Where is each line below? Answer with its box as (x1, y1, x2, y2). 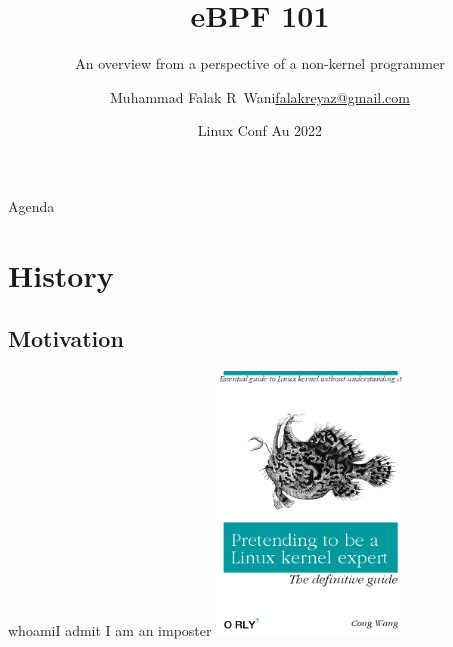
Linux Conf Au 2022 (197, 120, 323, 141)
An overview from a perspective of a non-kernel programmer (75, 53, 445, 74)
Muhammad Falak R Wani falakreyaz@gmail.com (110, 86, 410, 107)
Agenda (8, 195, 55, 216)
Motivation (8, 323, 124, 354)
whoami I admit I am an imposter (8, 619, 212, 640)
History (8, 254, 114, 295)
